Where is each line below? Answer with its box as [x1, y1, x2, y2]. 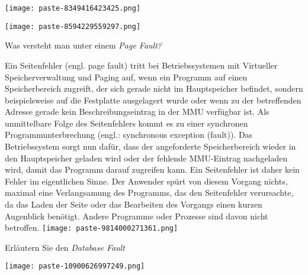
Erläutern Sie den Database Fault [5, 241, 125, 253]
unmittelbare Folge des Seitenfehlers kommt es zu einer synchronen [5, 117, 248, 129]
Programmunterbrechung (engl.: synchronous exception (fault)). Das [5, 128, 253, 141]
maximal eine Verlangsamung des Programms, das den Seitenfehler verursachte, [5, 186, 294, 199]
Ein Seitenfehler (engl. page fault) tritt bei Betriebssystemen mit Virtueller [5, 59, 278, 71]
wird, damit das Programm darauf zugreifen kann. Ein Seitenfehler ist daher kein [5, 163, 300, 176]
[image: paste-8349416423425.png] [5, 4, 141, 12]
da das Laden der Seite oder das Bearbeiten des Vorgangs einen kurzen [5, 198, 262, 211]
